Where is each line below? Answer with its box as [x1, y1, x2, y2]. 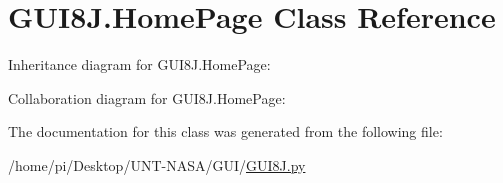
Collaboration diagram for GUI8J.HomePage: [8, 87, 286, 108]
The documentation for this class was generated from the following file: [8, 121, 443, 142]
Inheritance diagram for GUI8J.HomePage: [8, 54, 271, 75]
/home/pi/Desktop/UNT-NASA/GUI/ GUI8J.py [8, 154, 306, 175]
